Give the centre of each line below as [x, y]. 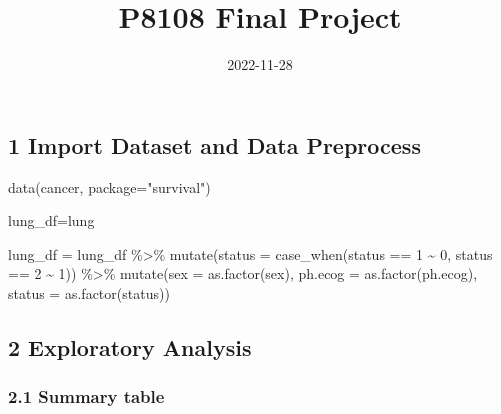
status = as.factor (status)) [89, 292]
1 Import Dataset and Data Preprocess [214, 144]
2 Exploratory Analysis [130, 346]
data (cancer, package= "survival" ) [109, 186]
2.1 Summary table [86, 396]
